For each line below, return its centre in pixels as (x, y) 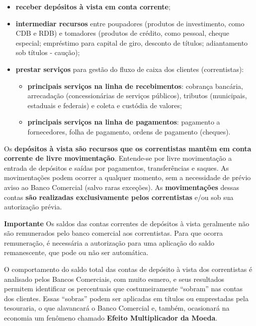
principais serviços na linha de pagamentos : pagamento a (124, 122)
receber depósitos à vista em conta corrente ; (93, 6)
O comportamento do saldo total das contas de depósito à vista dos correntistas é (128, 269)
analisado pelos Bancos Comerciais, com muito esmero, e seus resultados (114, 279)
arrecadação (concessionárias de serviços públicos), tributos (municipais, (137, 96)
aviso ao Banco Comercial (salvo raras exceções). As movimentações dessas (122, 187)
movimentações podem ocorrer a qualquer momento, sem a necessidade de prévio (128, 177)
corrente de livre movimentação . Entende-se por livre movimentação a (118, 158)
